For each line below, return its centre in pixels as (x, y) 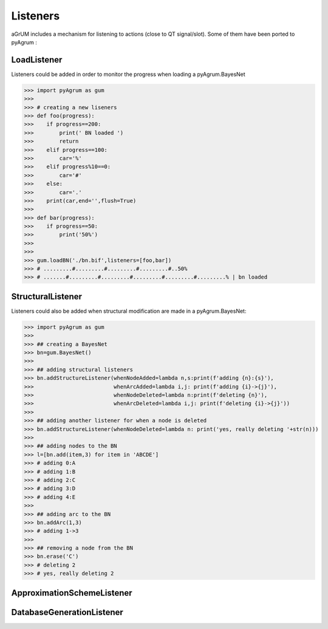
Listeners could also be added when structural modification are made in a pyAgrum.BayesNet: (129, 311)
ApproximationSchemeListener (72, 593)
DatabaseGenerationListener (67, 612)
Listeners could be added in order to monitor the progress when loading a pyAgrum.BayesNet (128, 74)
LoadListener (37, 60)
